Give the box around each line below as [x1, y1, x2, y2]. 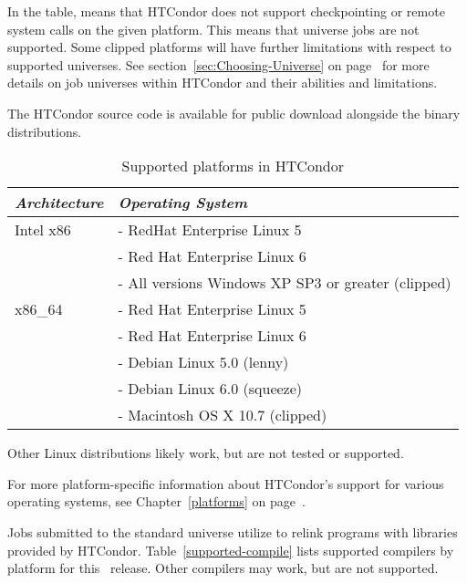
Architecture [15, 192, 104, 213]
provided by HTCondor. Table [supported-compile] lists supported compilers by [7, 540, 454, 559]
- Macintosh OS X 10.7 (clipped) [118, 404, 327, 426]
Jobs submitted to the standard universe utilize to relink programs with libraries [7, 522, 458, 541]
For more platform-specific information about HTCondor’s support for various [7, 474, 444, 493]
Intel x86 [15, 219, 71, 241]
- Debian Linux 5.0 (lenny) [118, 351, 289, 373]
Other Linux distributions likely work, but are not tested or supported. [7, 443, 404, 463]
